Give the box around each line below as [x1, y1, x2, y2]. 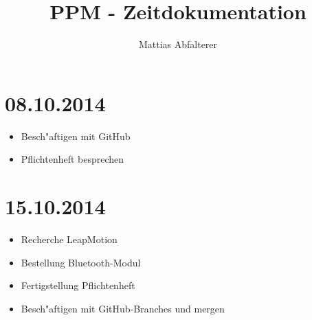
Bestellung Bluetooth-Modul [21, 255, 141, 269]
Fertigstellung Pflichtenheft [21, 278, 135, 293]
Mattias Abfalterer [138, 37, 218, 52]
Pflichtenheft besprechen [21, 152, 124, 166]
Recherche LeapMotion [21, 231, 118, 246]
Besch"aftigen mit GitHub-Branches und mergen [21, 301, 225, 315]
